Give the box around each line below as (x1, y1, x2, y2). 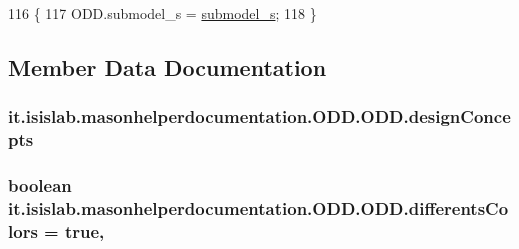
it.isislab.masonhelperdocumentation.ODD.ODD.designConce (8, 104, 511, 129)
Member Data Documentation (8, 51, 327, 82)
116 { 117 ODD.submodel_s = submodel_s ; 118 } (8, 3, 317, 23)
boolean (8, 173, 72, 198)
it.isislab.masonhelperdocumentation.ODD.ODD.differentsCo (8, 195, 509, 220)
